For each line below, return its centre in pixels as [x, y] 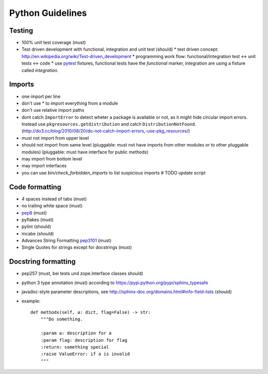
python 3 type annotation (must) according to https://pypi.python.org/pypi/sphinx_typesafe [115, 283]
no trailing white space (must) [52, 206]
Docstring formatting [42, 262]
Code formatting [35, 187]
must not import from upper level [55, 138]
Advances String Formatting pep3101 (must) [67, 240]
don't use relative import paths [53, 110]
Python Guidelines [48, 13]
